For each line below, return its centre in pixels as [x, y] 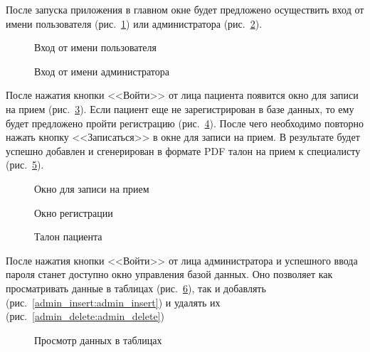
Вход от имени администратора [102, 71]
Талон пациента [68, 236]
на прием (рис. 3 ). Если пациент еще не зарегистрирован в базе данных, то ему [180, 108]
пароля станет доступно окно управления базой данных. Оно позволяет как [169, 274]
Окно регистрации [74, 212]
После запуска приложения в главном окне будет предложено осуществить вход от [185, 9]
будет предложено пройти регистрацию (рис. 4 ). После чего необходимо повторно [185, 123]
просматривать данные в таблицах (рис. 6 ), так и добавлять [136, 288]
